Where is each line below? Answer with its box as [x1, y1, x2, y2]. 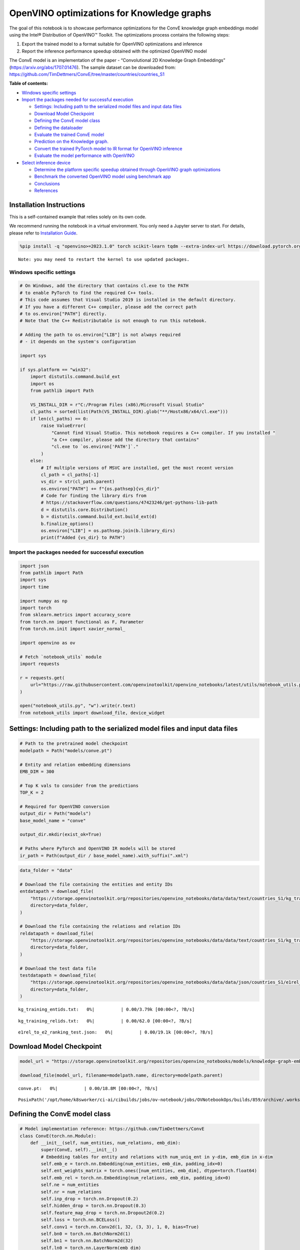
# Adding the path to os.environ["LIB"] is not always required [19, 332, 181, 337]
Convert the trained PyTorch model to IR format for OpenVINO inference [34, 145, 182, 151]
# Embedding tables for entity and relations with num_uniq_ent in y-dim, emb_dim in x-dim [40, 1154, 273, 1159]
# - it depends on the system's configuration [19, 339, 136, 344]
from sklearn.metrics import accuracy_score [19, 612, 131, 617]
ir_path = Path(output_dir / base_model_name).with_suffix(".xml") [19, 852, 189, 858]
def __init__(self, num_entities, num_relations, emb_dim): [30, 1140, 181, 1145]
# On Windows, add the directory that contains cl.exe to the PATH [19, 283, 189, 288]
